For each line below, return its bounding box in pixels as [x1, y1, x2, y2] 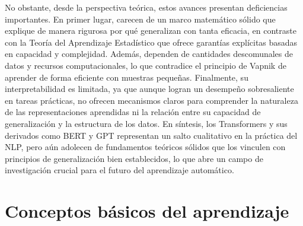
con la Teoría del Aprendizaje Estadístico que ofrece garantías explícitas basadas [5, 36, 298, 48]
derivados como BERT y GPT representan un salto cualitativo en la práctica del [5, 129, 298, 141]
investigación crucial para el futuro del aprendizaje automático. [5, 164, 234, 176]
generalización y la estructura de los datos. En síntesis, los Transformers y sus [5, 117, 288, 129]
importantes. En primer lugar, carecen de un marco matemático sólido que [5, 12, 276, 25]
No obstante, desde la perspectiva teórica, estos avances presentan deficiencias [5, 1, 288, 13]
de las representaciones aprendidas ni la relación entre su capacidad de [5, 106, 261, 118]
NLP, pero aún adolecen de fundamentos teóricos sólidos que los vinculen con [5, 141, 286, 153]
